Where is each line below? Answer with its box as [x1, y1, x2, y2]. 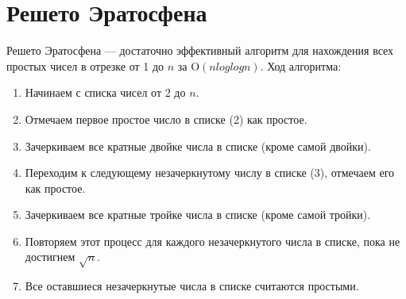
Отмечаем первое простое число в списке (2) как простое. [25, 110, 307, 127]
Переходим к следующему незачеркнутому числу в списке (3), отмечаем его [25, 164, 395, 181]
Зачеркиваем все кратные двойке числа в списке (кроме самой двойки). [25, 137, 371, 154]
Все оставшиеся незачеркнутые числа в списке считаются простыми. [25, 278, 359, 294]
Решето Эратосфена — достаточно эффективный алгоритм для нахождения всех [6, 42, 394, 59]
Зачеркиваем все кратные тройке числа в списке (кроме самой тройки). [25, 206, 371, 223]
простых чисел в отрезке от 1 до [6, 57, 164, 74]
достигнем [25, 248, 75, 265]
